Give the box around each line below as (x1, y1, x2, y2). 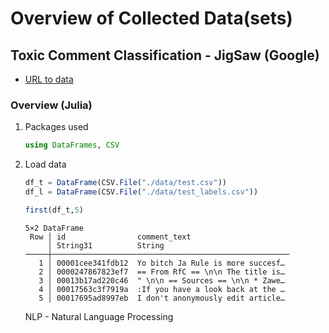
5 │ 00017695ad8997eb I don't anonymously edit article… (38, 293, 286, 303)
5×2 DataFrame (24, 223, 84, 233)
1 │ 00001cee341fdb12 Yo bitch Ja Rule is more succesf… (38, 258, 286, 268)
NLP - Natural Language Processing (24, 310, 174, 322)
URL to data (24, 73, 74, 85)
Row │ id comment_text (29, 232, 192, 242)
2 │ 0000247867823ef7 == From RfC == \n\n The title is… (38, 267, 286, 277)
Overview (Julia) (10, 98, 93, 112)
